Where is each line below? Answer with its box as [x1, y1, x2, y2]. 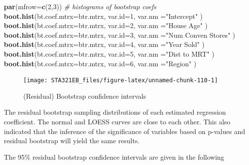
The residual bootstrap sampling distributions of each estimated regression [4, 107, 226, 117]
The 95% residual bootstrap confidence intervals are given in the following [4, 151, 224, 162]
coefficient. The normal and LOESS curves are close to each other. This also [4, 117, 231, 126]
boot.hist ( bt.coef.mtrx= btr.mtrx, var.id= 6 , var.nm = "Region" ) [4, 58, 197, 68]
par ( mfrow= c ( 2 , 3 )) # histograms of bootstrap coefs [4, 1, 156, 11]
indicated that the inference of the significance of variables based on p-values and [4, 126, 245, 136]
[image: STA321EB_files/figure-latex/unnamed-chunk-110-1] [23, 77, 218, 84]
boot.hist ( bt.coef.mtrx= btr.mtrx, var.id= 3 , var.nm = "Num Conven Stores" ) [4, 30, 235, 40]
